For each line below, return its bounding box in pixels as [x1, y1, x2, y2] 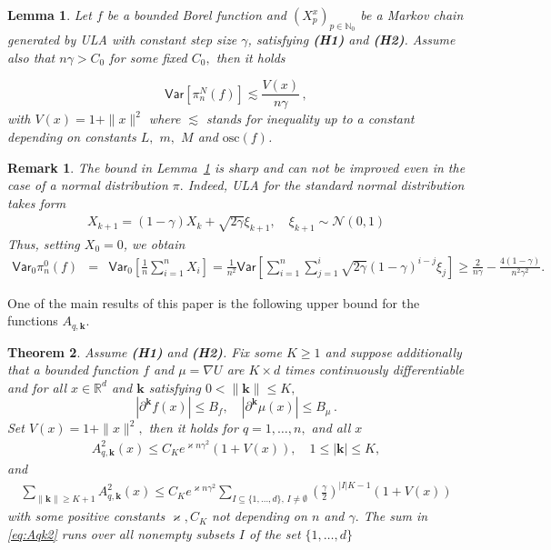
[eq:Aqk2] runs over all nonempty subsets [7, 524, 235, 543]
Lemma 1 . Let [7, 5, 92, 24]
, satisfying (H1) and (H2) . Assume [247, 30, 456, 49]
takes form [7, 193, 66, 212]
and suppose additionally [325, 342, 462, 361]
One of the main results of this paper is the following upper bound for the [7, 293, 420, 312]
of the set [249, 524, 301, 543]
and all [311, 418, 351, 437]
